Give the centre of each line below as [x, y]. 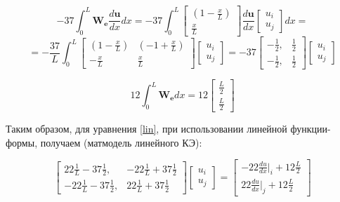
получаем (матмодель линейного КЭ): [121, 142]
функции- [310, 128]
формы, [22, 142]
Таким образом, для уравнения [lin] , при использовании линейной [146, 128]
